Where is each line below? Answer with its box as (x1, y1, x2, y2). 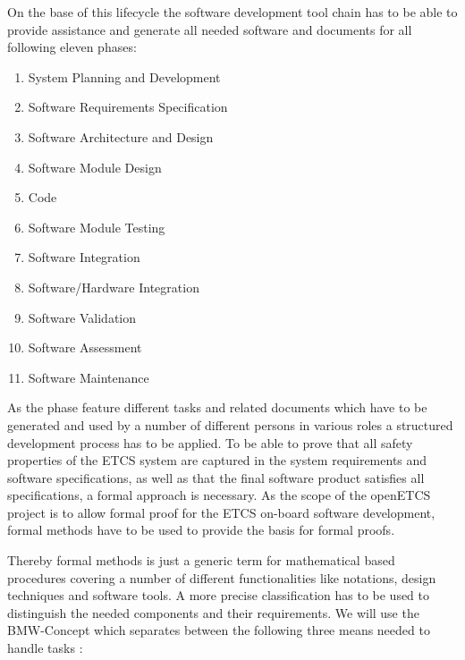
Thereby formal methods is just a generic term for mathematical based (7, 551, 395, 570)
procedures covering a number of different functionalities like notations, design (7, 568, 436, 587)
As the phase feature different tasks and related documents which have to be (7, 398, 427, 417)
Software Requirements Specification (28, 97, 228, 116)
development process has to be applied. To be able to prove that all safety (7, 433, 413, 452)
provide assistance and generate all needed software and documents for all (7, 20, 412, 38)
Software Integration (28, 248, 140, 267)
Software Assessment (28, 338, 142, 357)
